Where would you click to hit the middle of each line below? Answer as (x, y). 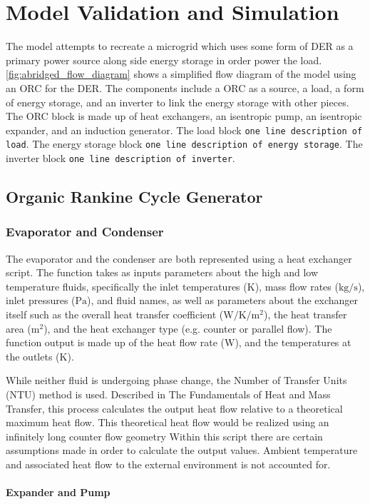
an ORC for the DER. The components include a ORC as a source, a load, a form (185, 87)
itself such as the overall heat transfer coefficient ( (115, 314)
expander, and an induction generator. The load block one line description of (184, 130)
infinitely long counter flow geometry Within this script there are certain (164, 436)
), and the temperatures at (293, 342)
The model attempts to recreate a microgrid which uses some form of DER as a (180, 46)
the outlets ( (33, 356)
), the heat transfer (305, 314)
